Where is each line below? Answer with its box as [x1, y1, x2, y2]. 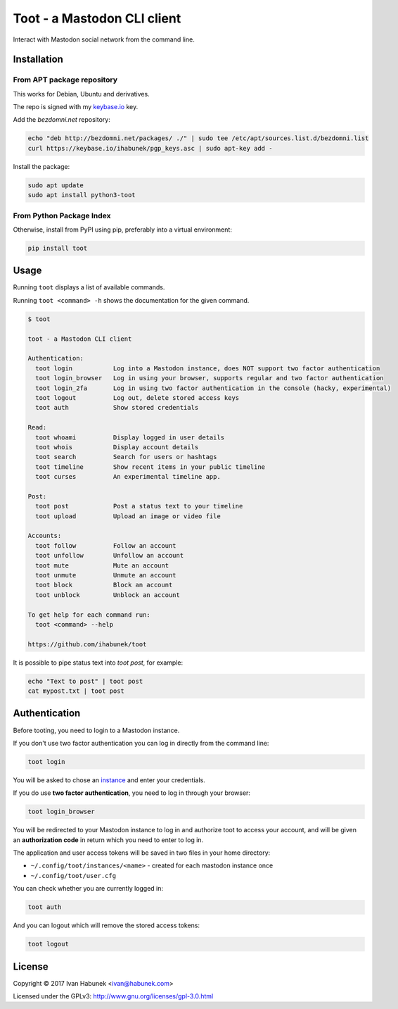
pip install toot [27, 244, 88, 252]
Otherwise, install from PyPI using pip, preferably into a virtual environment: [13, 225, 232, 234]
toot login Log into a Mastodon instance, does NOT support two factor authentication [35, 364, 380, 372]
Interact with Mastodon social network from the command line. [13, 35, 195, 44]
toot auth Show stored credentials [35, 403, 199, 412]
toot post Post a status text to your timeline [35, 502, 243, 510]
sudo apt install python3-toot [27, 191, 136, 199]
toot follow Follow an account [35, 541, 176, 549]
